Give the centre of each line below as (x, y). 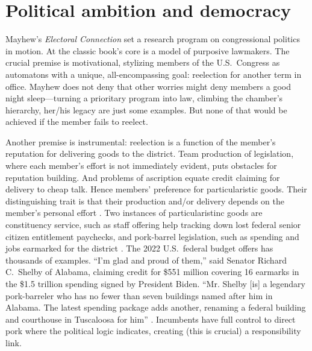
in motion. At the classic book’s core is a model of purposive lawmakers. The (148, 50)
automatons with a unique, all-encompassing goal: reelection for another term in (154, 74)
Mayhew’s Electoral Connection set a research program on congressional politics (153, 39)
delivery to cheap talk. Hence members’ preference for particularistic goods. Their (156, 189)
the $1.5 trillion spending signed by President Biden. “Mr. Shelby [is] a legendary (155, 283)
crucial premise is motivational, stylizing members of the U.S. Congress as (143, 62)
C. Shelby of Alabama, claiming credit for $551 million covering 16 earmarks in (152, 272)
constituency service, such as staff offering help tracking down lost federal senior (153, 225)
